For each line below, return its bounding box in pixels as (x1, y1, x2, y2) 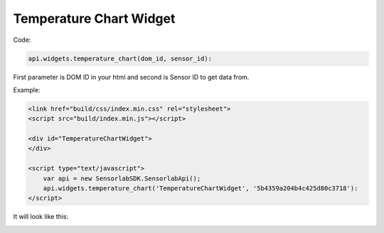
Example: (13, 85, 41, 94)
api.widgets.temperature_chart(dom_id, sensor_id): (28, 54, 213, 63)
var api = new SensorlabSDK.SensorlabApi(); (43, 174, 201, 183)
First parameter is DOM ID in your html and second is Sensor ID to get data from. (13, 72, 250, 81)
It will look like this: (13, 212, 69, 221)
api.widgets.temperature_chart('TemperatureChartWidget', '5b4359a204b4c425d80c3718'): (43, 185, 358, 193)
